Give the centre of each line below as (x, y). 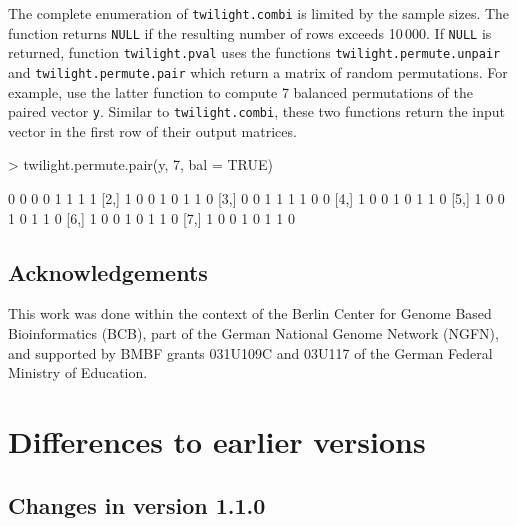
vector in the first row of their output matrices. (152, 130)
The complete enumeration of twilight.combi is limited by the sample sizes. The (259, 13)
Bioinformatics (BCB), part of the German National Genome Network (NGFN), (253, 333)
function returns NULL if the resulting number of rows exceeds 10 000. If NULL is (250, 32)
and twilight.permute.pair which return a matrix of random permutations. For (258, 71)
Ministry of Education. (78, 372)
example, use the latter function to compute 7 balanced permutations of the (240, 91)
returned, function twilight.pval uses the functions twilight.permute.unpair (254, 52)
